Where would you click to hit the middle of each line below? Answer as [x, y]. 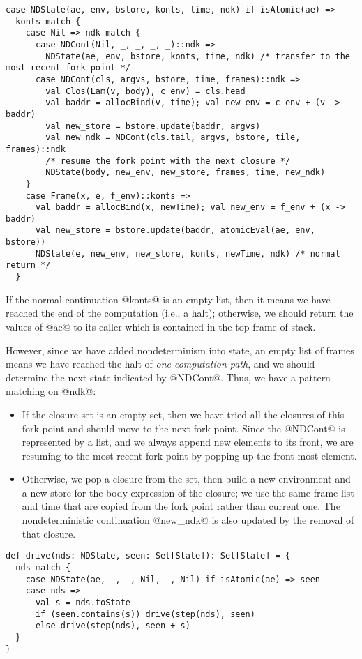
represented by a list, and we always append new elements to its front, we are [188, 442]
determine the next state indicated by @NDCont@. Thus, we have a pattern [168, 377]
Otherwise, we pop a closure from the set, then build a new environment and [186, 479]
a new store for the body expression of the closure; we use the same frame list [188, 492]
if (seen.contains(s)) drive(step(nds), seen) [145, 614]
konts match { [48, 21]
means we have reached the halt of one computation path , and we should [160, 364]
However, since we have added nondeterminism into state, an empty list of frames [180, 350]
